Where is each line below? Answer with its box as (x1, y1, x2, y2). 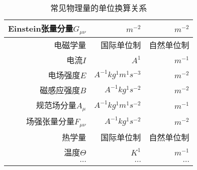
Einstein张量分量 (8, 23, 73, 34)
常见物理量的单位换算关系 (50, 2, 147, 14)
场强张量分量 (26, 115, 74, 127)
